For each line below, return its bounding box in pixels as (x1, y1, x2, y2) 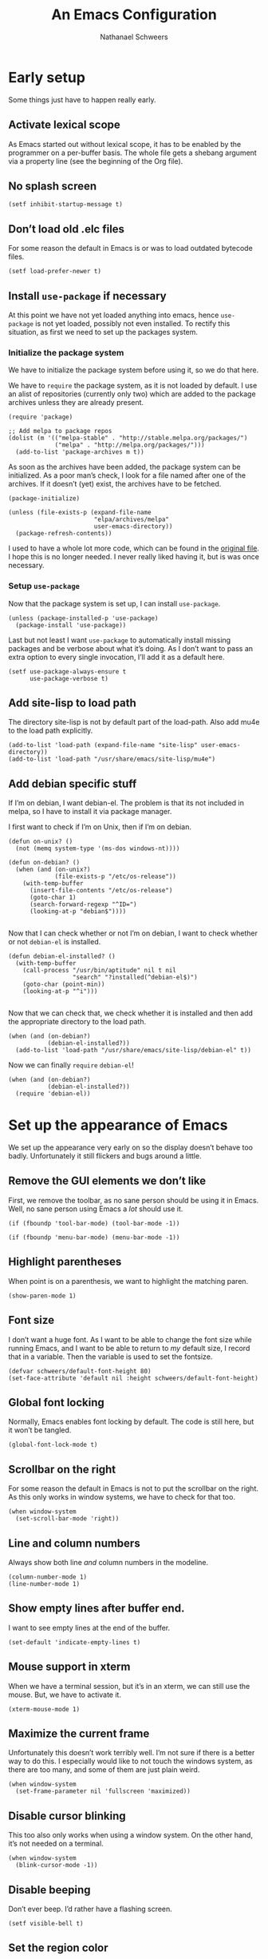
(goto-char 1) (29, 893, 77, 902)
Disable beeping (8, 1883, 91, 1897)
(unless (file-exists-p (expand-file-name (8, 509, 152, 517)
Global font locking (8, 1396, 105, 1409)
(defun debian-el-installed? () (8, 952, 116, 960)
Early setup (8, 68, 86, 86)
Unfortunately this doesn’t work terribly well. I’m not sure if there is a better (8, 1748, 255, 1758)
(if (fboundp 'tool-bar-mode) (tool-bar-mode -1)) (8, 1219, 180, 1227)
